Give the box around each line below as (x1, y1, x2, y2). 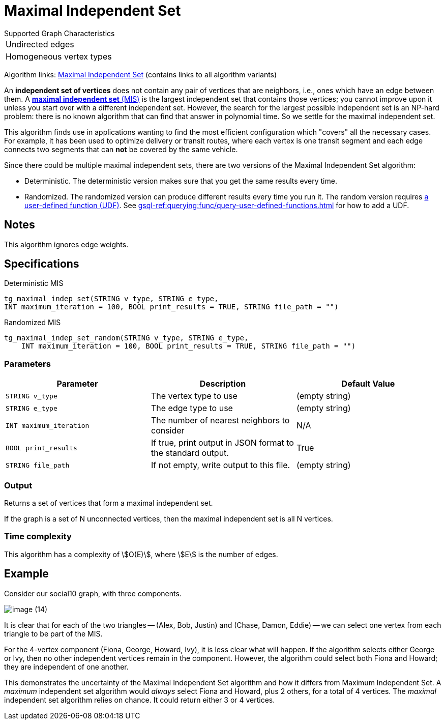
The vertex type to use (151, 391, 238, 401)
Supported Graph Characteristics (4, 28, 115, 38)
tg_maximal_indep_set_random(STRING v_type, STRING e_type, (4, 334, 249, 342)
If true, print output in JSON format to (151, 438, 294, 448)
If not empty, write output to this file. (151, 460, 290, 471)
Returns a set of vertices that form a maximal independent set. (4, 498, 213, 507)
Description (199, 379, 246, 389)
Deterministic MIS (4, 279, 64, 288)
